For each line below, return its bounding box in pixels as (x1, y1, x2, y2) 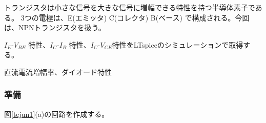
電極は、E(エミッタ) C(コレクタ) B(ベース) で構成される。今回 (38, 12, 250, 23)
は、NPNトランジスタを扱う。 (4, 22, 106, 33)
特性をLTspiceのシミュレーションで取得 (112, 39, 243, 50)
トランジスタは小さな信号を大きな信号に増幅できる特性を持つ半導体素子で (4, 2, 255, 12)
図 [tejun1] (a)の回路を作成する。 (4, 108, 109, 119)
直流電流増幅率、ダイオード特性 (4, 66, 112, 77)
